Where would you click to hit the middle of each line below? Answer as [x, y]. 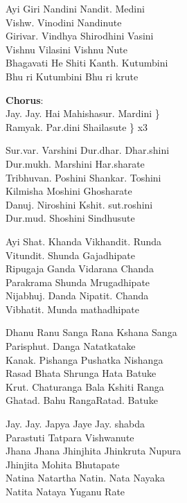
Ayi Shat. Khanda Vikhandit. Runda [84, 241]
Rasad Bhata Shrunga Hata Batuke [81, 373]
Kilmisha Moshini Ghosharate [69, 191]
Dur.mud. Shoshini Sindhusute [70, 218]
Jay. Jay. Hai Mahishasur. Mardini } [83, 113]
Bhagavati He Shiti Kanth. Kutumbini [87, 63]
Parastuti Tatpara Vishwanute [70, 437]
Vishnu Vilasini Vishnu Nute [67, 49]
